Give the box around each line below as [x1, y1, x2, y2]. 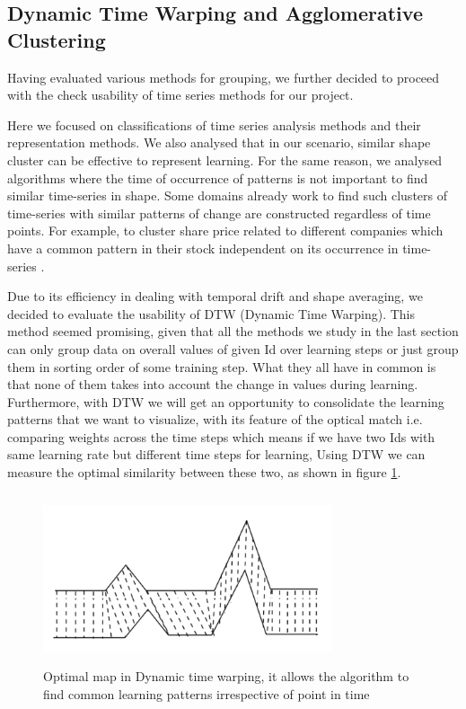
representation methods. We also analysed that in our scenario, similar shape [7, 133, 431, 152]
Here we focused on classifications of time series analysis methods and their [7, 115, 421, 134]
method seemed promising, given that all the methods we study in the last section [7, 322, 459, 341]
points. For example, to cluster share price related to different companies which [7, 221, 444, 240]
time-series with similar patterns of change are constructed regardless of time [7, 203, 431, 222]
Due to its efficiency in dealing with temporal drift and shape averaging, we [7, 287, 423, 306]
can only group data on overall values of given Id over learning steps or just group [7, 339, 459, 358]
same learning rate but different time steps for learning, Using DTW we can [7, 445, 426, 464]
